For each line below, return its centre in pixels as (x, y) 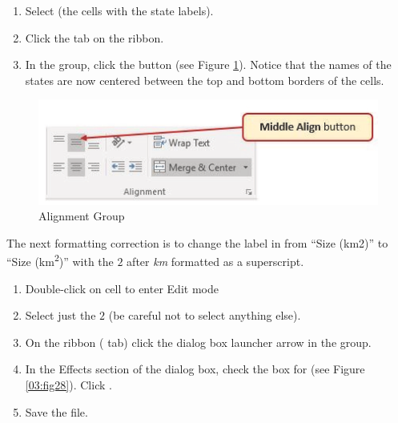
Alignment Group (82, 216)
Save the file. (56, 411)
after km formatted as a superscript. (215, 261)
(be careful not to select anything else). (205, 315)
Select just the (60, 315)
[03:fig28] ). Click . (68, 384)
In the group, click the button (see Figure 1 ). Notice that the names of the (208, 64)
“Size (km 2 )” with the (60, 260)
